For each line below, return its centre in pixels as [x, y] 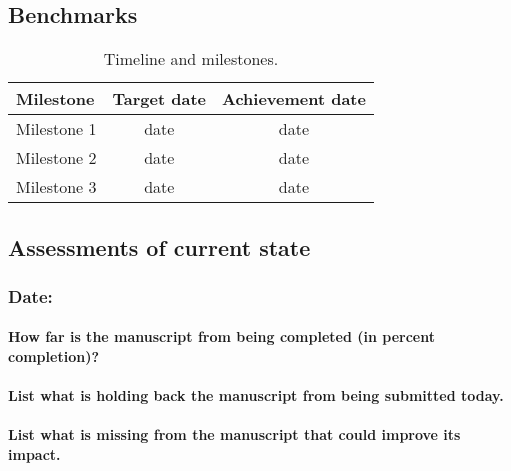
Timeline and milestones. [191, 59]
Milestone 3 [56, 187]
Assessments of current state [159, 246]
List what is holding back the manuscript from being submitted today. [256, 395]
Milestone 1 [56, 129]
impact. [34, 453]
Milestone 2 [56, 158]
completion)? [53, 356]
